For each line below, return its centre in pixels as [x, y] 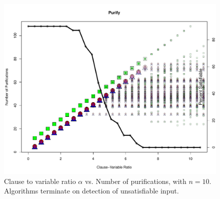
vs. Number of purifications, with [135, 181]
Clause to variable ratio [40, 181]
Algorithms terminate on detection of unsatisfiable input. [91, 191]
